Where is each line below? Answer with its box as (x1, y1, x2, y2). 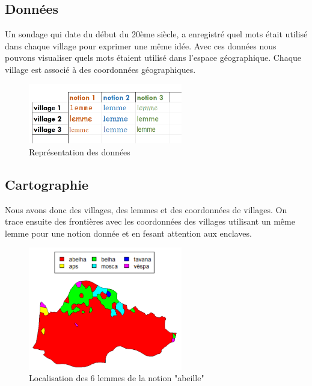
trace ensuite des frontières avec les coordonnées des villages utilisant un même (5, 215, 295, 228)
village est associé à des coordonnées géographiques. (5, 63, 196, 75)
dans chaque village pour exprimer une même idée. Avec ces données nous (5, 39, 277, 52)
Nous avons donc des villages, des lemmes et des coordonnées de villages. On (5, 203, 287, 216)
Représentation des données (29, 145, 130, 158)
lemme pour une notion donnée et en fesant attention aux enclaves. (5, 226, 252, 239)
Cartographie (5, 175, 88, 193)
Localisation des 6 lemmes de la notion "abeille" (29, 372, 204, 384)
